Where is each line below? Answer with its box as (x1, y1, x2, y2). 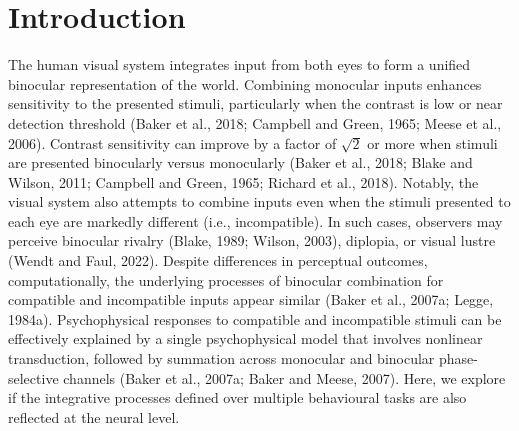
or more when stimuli (367, 132, 498, 153)
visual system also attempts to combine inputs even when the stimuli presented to (8, 191, 511, 212)
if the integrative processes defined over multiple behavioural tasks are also (8, 387, 467, 408)
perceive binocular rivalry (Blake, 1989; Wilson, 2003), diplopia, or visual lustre (8, 230, 496, 251)
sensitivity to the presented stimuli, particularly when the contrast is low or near (8, 93, 503, 114)
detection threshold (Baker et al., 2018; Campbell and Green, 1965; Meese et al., (8, 112, 502, 133)
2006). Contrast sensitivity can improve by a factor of (8, 132, 337, 153)
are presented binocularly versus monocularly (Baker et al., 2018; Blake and (8, 152, 473, 173)
